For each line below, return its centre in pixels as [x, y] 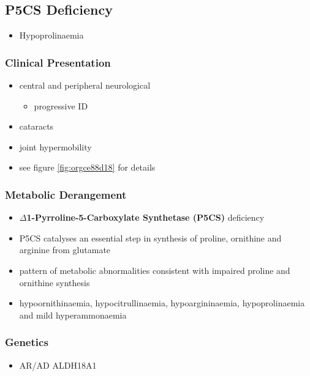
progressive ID [61, 105]
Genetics [27, 342]
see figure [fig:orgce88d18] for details [87, 167]
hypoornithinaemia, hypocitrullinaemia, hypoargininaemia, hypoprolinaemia [162, 303]
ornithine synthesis [55, 282]
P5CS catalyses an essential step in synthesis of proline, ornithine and [150, 238]
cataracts [36, 126]
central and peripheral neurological [85, 85]
